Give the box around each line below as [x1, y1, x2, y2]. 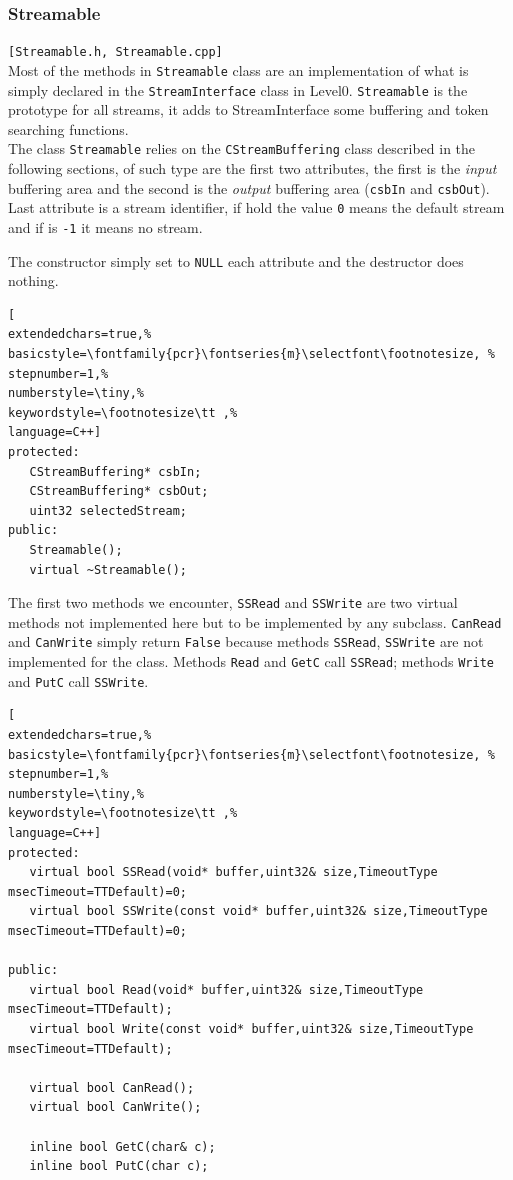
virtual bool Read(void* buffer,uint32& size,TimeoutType [29, 982, 424, 997]
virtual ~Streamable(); [29, 562, 187, 577]
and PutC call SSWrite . [8, 670, 149, 691]
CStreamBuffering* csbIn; [29, 464, 202, 479]
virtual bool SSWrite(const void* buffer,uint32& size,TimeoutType [29, 904, 488, 919]
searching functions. [8, 118, 129, 139]
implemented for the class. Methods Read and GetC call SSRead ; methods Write [8, 651, 494, 672]
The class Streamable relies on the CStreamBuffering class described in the [8, 138, 476, 159]
